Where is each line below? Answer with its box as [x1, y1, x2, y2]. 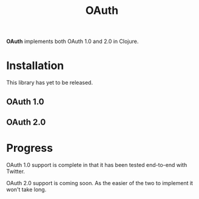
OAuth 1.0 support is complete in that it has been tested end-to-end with [6, 161, 187, 168]
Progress [6, 142, 53, 155]
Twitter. [6, 168, 25, 175]
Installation [6, 59, 64, 73]
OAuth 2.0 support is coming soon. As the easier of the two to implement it [6, 179, 193, 186]
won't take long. [6, 186, 47, 193]
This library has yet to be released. [6, 79, 93, 86]
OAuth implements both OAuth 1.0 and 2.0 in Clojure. [6, 38, 139, 45]
